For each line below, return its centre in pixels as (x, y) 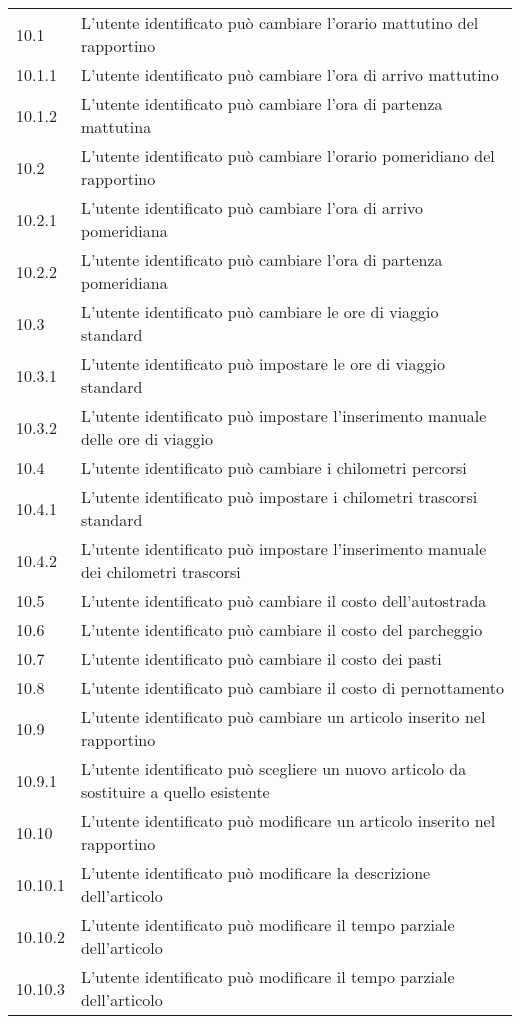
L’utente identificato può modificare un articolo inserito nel (288, 820)
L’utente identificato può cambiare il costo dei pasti (261, 658)
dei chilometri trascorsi (160, 571)
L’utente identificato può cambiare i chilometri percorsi (273, 467)
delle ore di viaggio (146, 438)
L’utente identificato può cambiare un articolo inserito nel (283, 716)
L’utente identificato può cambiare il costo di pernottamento (292, 687)
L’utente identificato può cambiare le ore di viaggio (259, 311)
